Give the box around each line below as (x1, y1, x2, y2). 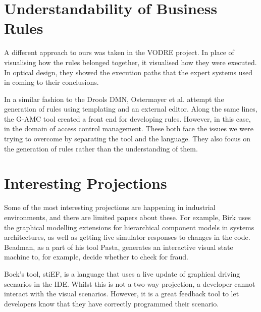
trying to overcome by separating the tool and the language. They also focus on (4, 133, 251, 144)
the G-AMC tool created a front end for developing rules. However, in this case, (4, 113, 251, 124)
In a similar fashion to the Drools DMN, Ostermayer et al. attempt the (4, 93, 224, 104)
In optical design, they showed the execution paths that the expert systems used (4, 67, 253, 77)
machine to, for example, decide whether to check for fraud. (4, 251, 188, 262)
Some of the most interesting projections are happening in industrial (4, 202, 216, 213)
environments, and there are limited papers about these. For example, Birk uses (4, 212, 251, 222)
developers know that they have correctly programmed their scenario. (4, 298, 219, 308)
